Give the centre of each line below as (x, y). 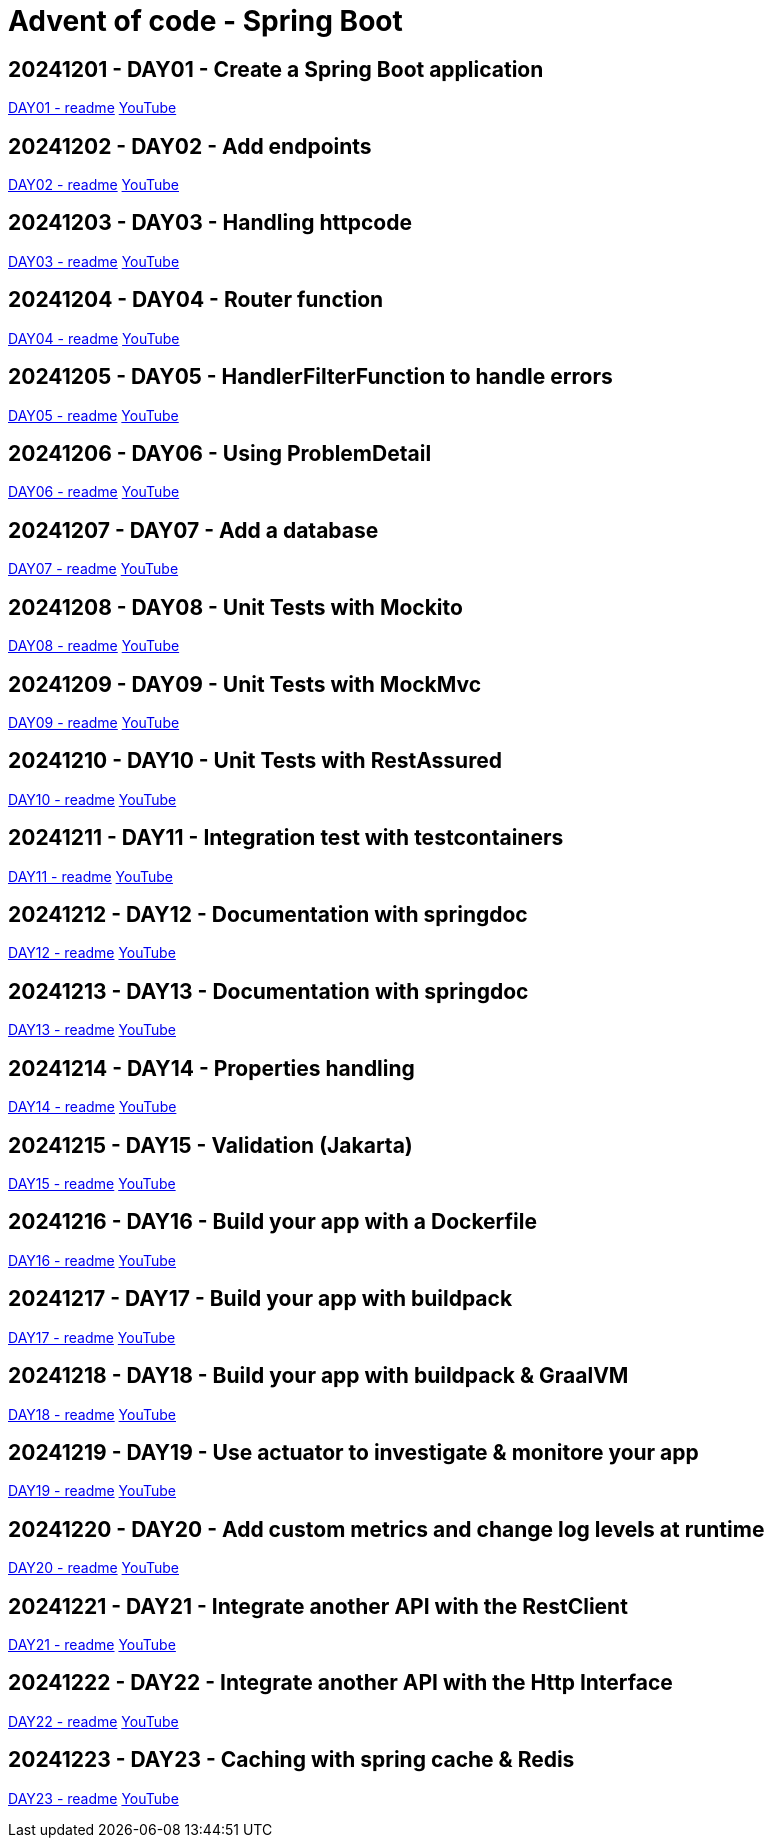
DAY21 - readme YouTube (92, 1645)
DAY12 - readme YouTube (92, 953)
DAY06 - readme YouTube (94, 492)
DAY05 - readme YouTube (93, 415)
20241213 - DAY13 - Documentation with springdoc (268, 991)
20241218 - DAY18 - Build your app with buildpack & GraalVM (318, 1376)
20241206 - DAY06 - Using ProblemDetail (220, 453)
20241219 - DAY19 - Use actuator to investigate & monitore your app (353, 1452)
